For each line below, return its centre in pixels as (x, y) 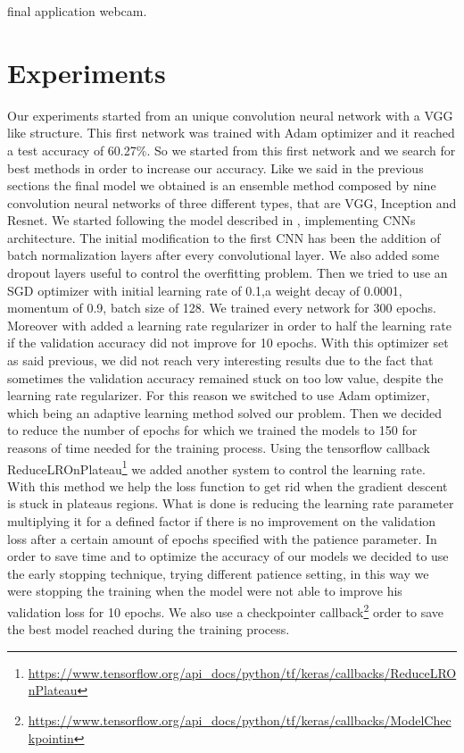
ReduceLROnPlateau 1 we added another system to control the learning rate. (216, 467)
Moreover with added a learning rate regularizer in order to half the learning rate (229, 325)
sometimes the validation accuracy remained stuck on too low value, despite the (225, 377)
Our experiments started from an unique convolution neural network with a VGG (230, 115)
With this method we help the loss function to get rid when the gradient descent (228, 485)
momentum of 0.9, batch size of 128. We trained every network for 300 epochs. (222, 308)
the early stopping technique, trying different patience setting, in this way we (218, 573)
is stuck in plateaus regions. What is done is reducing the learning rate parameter (231, 503)
